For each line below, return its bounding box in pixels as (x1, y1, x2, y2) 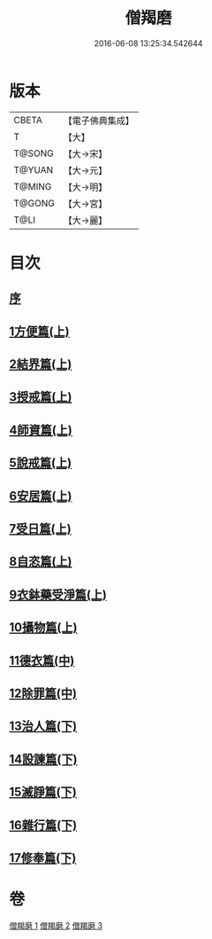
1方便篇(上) (9, 324, 70, 339)
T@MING (13, 180, 52, 192)
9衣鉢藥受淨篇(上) (9, 587, 108, 602)
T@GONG (13, 197, 55, 209)
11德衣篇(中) (9, 653, 75, 668)
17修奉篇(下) (9, 850, 77, 865)
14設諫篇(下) (9, 751, 78, 767)
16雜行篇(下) (9, 818, 78, 833)
